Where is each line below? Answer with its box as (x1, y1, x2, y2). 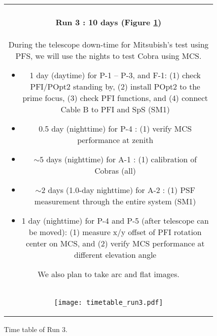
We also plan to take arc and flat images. (37, 268, 180, 280)
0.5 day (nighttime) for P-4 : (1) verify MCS (38, 122, 192, 134)
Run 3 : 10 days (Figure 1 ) (55, 16, 162, 28)
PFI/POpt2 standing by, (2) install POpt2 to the (30, 80, 200, 92)
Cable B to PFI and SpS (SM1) (61, 103, 170, 115)
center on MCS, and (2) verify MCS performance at (26, 237, 205, 249)
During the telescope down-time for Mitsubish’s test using (8, 38, 209, 50)
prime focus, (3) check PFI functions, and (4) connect (22, 92, 208, 103)
